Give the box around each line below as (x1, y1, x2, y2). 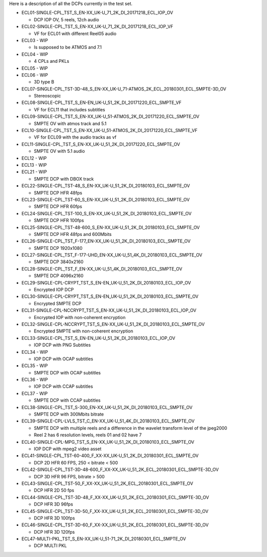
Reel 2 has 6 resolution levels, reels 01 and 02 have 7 (34, 432, 142, 438)
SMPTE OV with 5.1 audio (34, 148, 85, 154)
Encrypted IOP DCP (34, 287, 74, 293)
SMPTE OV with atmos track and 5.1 (34, 120, 107, 126)
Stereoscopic (34, 93, 61, 99)
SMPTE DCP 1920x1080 (34, 245, 83, 251)
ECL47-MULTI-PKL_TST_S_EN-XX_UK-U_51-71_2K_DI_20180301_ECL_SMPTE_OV (21, 536, 186, 542)
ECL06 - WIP (21, 72, 48, 78)
